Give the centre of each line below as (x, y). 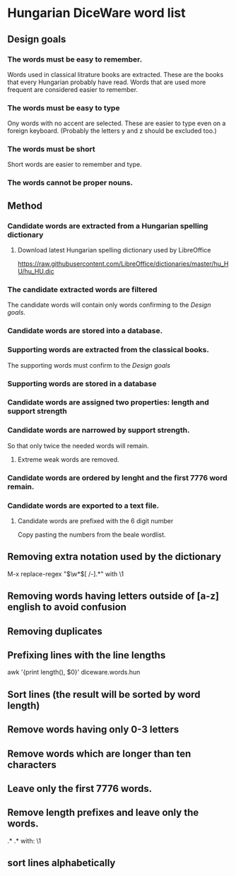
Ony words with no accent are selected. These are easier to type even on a (117, 123)
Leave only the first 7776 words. (80, 789)
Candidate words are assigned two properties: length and (108, 402)
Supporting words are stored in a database (82, 383)
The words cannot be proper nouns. (70, 183)
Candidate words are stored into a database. (85, 331)
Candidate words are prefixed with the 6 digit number (95, 520)
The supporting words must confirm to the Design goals (89, 365)
